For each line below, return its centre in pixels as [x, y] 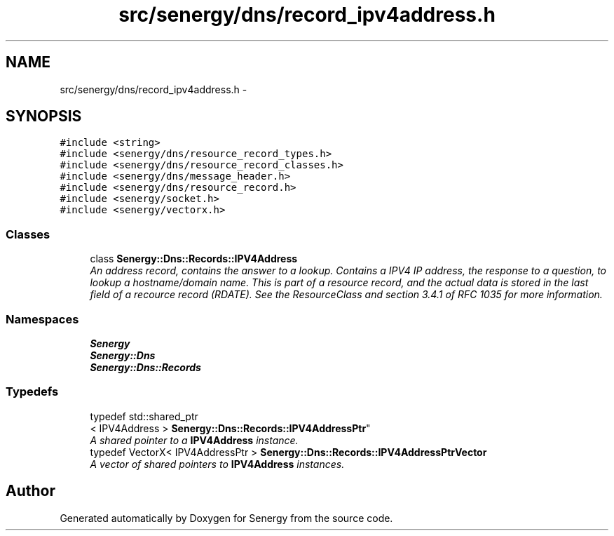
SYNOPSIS [44, 116]
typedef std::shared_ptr [144, 416]
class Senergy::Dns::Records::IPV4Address [194, 259]
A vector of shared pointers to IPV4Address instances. [217, 464]
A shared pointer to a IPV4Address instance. [194, 440]
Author [30, 491]
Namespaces [42, 319]
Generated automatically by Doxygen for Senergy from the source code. [226, 518]
